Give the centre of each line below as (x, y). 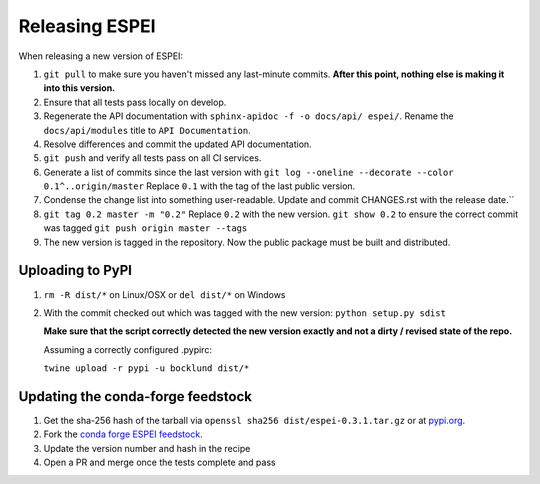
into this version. (79, 88)
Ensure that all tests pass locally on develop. (135, 102)
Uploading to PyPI (75, 270)
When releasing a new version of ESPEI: (101, 56)
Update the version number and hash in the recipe (147, 448)
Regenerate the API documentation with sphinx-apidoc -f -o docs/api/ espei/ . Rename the (248, 116)
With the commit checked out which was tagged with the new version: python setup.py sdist (245, 312)
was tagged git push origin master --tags (145, 228)
